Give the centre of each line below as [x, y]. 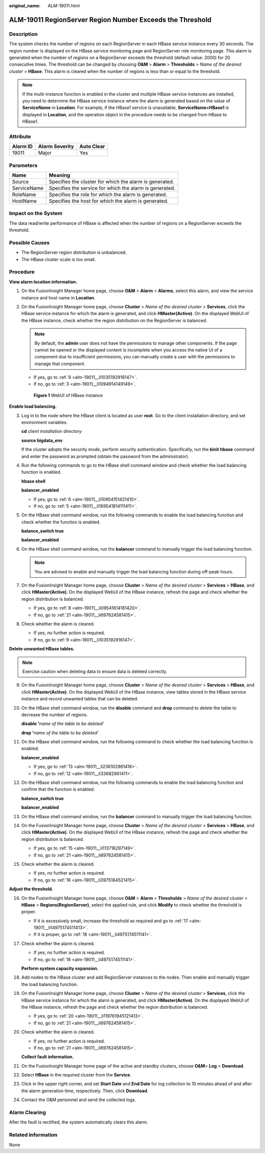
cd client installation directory [52, 431]
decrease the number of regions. [54, 715]
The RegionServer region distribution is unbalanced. [74, 252]
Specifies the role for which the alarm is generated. [108, 194]
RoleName [24, 194]
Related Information [33, 1135]
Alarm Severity [56, 146]
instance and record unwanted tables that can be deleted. [80, 699]
